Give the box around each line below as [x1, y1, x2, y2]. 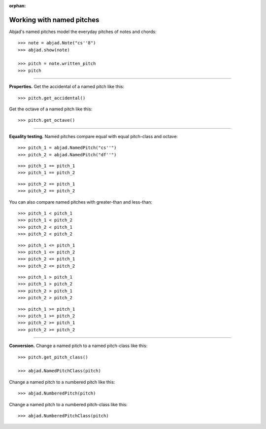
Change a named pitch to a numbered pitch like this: [9, 379, 115, 385]
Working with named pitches [9, 15, 100, 24]
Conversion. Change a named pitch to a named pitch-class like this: [9, 343, 148, 349]
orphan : [9, 3, 26, 8]
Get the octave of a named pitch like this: [9, 106, 93, 112]
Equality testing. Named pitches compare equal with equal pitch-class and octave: [9, 133, 178, 139]
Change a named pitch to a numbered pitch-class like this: [9, 401, 128, 407]
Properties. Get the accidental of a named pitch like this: [9, 84, 124, 90]
